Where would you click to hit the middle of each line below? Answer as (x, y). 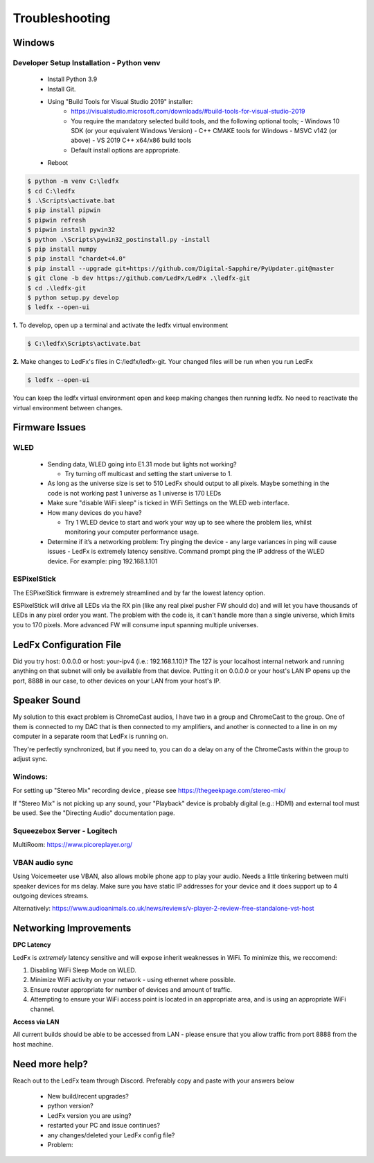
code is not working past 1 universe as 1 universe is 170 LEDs (134, 493)
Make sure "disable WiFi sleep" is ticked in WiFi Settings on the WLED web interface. (169, 503)
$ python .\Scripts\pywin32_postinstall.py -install (119, 239)
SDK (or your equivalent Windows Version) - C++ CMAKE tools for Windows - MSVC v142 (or (204, 131)
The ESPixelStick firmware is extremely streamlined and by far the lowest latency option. (139, 593)
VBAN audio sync (43, 862)
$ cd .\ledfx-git (57, 288)
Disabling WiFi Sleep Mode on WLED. (83, 970)
